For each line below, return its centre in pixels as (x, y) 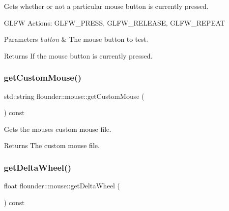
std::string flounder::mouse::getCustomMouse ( (74, 96)
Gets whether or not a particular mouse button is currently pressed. (106, 6)
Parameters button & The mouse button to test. (76, 39)
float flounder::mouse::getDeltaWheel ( (62, 186)
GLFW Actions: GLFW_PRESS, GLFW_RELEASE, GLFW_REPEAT (115, 22)
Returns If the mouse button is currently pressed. (78, 55)
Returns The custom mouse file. (52, 145)
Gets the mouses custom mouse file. (58, 129)
